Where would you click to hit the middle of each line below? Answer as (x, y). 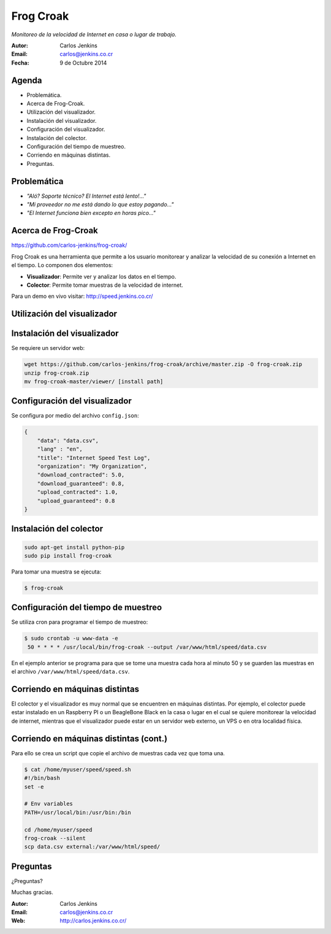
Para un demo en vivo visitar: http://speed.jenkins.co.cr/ (82, 296)
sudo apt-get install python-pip (74, 547)
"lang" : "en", (60, 449)
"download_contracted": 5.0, (81, 475)
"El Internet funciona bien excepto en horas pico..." (91, 213)
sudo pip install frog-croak (68, 555)
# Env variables (49, 804)
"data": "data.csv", (68, 440)
